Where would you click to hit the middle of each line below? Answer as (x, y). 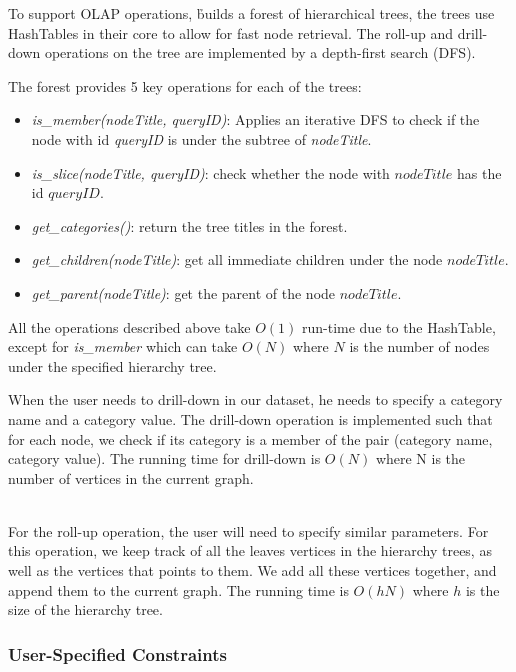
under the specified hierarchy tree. (112, 365)
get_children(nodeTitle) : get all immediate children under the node (237, 259)
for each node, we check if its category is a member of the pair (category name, (250, 438)
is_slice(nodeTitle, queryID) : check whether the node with (210, 172)
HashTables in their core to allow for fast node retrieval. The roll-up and (230, 32)
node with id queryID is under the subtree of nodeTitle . (201, 138)
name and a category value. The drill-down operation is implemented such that (250, 418)
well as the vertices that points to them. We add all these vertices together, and (252, 570)
